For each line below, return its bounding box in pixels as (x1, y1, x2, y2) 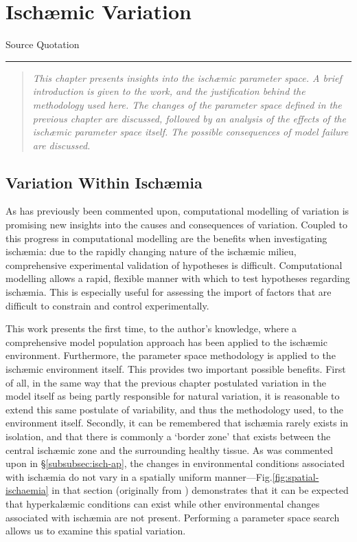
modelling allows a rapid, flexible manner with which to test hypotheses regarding (5, 271, 350, 285)
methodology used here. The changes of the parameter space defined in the (32, 97, 342, 111)
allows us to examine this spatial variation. (5, 523, 186, 538)
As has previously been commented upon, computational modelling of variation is (5, 204, 349, 218)
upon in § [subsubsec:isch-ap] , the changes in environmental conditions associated (5, 456, 345, 470)
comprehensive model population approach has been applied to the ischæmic (5, 334, 327, 349)
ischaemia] (5, 483, 49, 497)
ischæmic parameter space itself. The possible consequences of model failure (32, 124, 349, 139)
